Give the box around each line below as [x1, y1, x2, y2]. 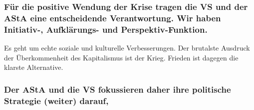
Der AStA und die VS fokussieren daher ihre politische [4, 83, 231, 95]
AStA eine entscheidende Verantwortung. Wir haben [4, 11, 221, 24]
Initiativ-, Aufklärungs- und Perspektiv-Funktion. [4, 23, 208, 35]
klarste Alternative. [4, 62, 63, 72]
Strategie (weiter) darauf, [4, 94, 109, 107]
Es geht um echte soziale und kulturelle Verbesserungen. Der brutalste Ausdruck [4, 43, 250, 53]
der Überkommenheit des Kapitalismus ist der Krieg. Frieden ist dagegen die [4, 52, 239, 62]
